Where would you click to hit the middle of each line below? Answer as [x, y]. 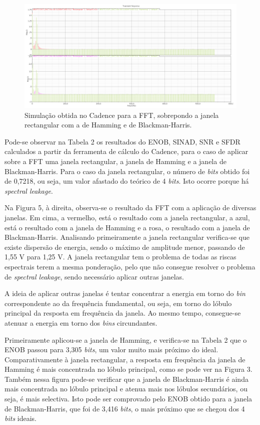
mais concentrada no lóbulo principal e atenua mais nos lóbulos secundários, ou [126, 389]
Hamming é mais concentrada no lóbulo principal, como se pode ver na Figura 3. [128, 369]
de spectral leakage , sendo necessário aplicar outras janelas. [94, 276]
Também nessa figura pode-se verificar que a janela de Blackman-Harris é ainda [126, 379]
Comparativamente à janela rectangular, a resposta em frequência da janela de [125, 359]
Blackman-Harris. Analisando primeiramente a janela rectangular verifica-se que [127, 237]
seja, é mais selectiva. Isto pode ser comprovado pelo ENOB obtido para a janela [128, 399]
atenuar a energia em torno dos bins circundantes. [81, 322]
